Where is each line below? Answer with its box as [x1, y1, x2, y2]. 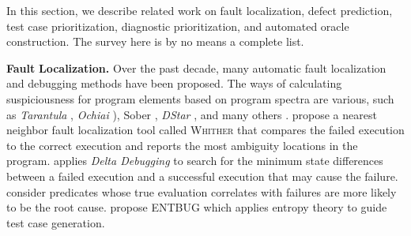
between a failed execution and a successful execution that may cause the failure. [6, 167, 398, 184]
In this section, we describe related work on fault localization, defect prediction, [6, 2, 393, 18]
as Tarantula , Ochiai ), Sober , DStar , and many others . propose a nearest [6, 106, 377, 122]
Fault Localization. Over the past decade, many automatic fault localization [6, 59, 386, 76]
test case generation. [6, 214, 105, 230]
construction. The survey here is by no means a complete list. [6, 33, 304, 50]
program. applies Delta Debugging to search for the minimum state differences [6, 152, 383, 169]
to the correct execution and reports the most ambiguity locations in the [6, 137, 358, 153]
